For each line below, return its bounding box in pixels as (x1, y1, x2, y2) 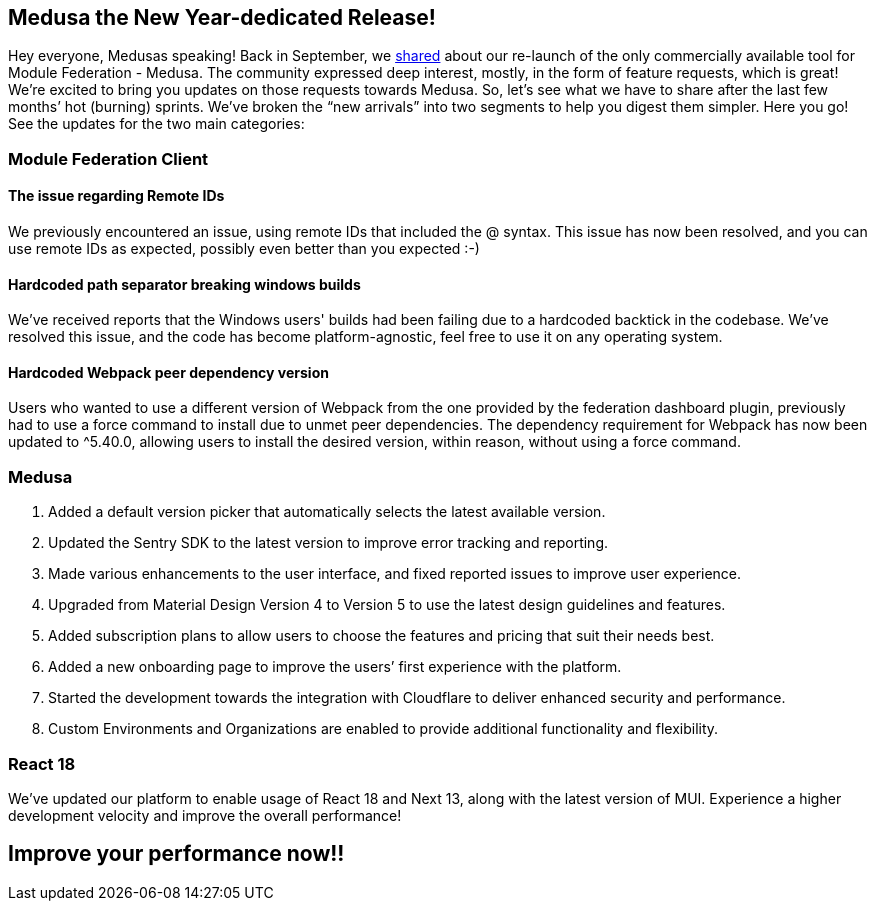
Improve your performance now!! (8, 841, 345, 867)
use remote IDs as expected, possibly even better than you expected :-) (8, 240, 480, 258)
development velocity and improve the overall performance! (8, 806, 402, 824)
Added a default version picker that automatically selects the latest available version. (48, 503, 606, 521)
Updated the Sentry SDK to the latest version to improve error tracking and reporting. (48, 534, 609, 552)
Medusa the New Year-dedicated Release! (8, 5, 436, 30)
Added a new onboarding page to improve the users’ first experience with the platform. (48, 658, 622, 676)
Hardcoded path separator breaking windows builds (8, 275, 361, 293)
